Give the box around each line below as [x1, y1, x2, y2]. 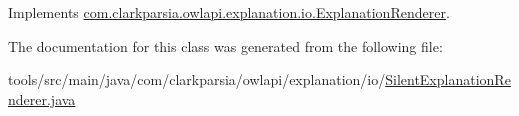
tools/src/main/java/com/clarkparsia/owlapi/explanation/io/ [8, 69, 386, 90]
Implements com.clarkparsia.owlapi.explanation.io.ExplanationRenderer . [8, 2, 450, 22]
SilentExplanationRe [385, 69, 511, 90]
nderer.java [8, 88, 76, 109]
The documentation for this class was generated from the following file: [8, 35, 443, 56]
